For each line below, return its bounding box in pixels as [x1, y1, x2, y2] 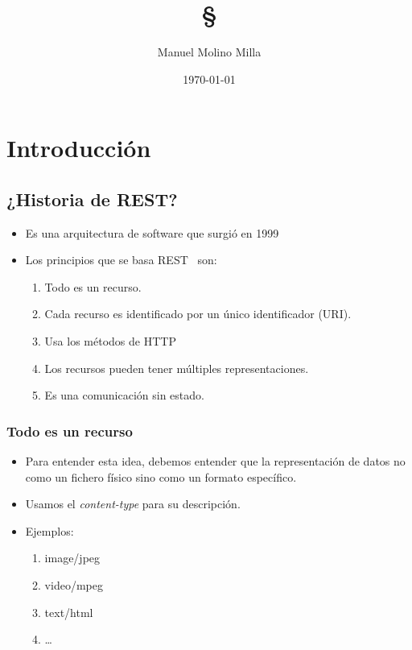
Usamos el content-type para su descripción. [25, 495, 241, 512]
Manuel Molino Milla [157, 43, 262, 60]
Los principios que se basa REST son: [25, 251, 217, 268]
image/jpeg [44, 549, 101, 566]
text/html [44, 603, 93, 620]
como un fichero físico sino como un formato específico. [25, 468, 297, 485]
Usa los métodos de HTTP [44, 333, 176, 350]
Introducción [6, 131, 151, 164]
